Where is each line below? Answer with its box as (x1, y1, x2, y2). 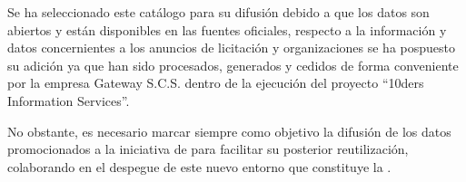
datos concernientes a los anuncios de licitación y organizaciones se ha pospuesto (7, 38, 455, 57)
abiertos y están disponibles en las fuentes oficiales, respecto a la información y (7, 20, 447, 39)
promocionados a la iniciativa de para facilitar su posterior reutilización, (7, 139, 409, 158)
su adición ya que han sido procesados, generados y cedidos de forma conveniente (7, 55, 459, 74)
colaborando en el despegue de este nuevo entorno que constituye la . (7, 157, 392, 176)
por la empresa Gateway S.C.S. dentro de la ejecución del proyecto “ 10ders (7, 73, 424, 92)
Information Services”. (7, 91, 130, 110)
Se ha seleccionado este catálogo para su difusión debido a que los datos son (7, 3, 430, 21)
